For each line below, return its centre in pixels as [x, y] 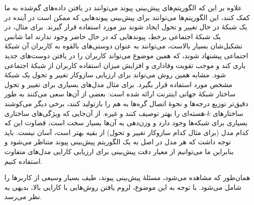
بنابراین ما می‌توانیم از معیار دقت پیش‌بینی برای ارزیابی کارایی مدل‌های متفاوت [119, 151]
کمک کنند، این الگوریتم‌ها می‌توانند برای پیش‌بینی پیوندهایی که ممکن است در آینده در [127, 17]
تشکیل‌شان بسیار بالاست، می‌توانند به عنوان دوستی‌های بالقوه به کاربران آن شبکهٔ [123, 46]
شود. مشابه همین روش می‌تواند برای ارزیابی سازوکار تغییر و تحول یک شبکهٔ [115, 75]
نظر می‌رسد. [23, 196]
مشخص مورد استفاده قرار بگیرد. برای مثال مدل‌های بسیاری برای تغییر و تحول [118, 84]
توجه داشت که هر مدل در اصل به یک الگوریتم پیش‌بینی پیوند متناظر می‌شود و [118, 142]
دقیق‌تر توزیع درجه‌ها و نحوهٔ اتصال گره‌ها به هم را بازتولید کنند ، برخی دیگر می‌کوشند [127, 103]
